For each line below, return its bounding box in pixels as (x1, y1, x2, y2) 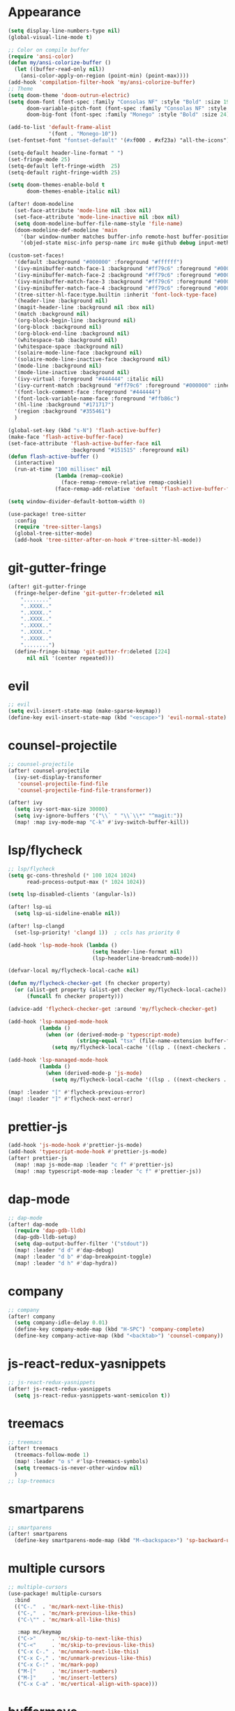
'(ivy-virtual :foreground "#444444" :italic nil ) (14, 375, 165, 383)
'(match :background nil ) (14, 311, 90, 318)
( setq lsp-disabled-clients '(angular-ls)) (8, 891, 137, 898)
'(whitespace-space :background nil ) (14, 343, 124, 350)
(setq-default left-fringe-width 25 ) (8, 162, 121, 170)
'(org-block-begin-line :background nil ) (14, 317, 137, 325)
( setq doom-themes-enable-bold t (8, 182, 105, 188)
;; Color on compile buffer (8, 46, 90, 53)
